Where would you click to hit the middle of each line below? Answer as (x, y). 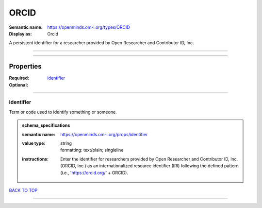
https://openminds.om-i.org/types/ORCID (89, 27)
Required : (19, 78)
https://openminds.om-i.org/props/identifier (104, 134)
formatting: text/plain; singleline (92, 150)
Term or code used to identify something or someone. (63, 112)
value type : (34, 143)
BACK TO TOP (23, 190)
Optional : (19, 85)
